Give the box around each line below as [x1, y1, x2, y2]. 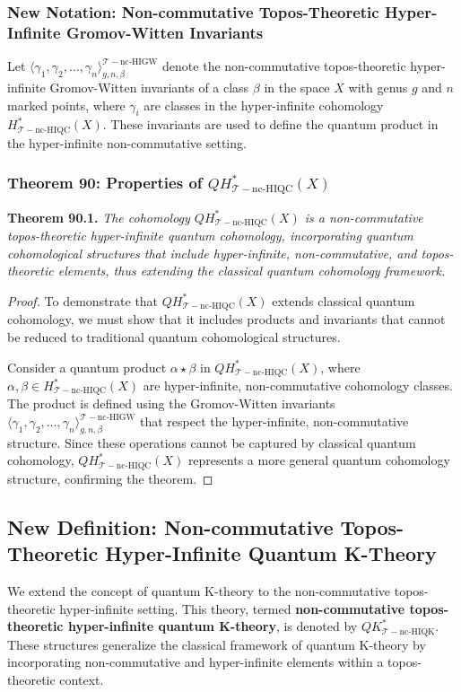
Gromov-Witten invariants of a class [49, 77, 249, 96]
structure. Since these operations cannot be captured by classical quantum [7, 433, 416, 451]
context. [59, 670, 104, 688]
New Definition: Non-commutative [7, 512, 334, 540]
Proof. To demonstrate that [7, 291, 159, 310]
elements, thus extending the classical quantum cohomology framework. [57, 261, 446, 280]
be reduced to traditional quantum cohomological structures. [7, 327, 341, 346]
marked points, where [7, 95, 126, 114]
